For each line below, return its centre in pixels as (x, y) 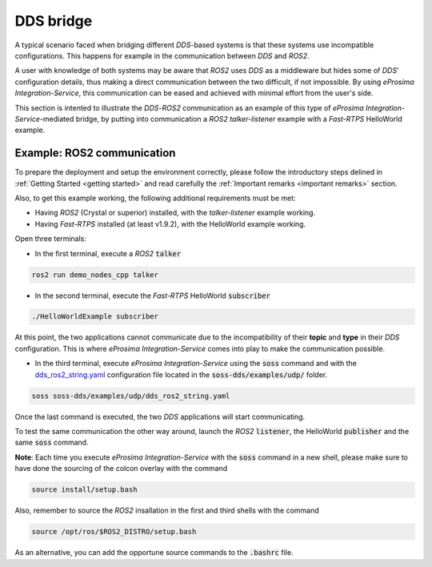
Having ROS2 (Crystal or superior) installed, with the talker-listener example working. (175, 213)
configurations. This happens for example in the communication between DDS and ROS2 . (162, 55)
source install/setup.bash (84, 490)
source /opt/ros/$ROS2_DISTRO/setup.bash (114, 532)
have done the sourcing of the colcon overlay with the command (121, 468)
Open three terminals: (51, 239)
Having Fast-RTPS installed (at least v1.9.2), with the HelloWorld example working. (170, 223)
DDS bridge (54, 21)
